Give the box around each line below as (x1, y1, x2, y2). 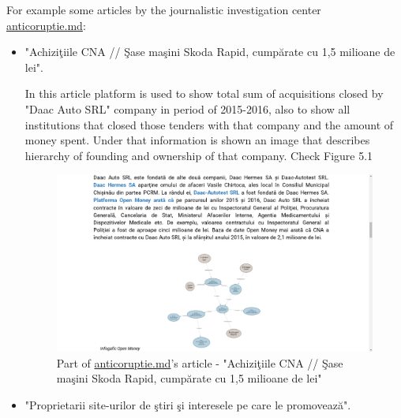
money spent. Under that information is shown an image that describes (24, 132, 370, 148)
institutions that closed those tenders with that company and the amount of (24, 116, 394, 132)
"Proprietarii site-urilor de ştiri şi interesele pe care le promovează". (24, 396, 351, 412)
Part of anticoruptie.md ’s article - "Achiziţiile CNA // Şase (56, 354, 343, 371)
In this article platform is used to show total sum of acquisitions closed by (24, 85, 384, 102)
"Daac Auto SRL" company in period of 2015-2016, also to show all (24, 100, 350, 117)
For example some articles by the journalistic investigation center (6, 2, 321, 17)
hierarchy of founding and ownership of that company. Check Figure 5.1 (24, 147, 373, 163)
